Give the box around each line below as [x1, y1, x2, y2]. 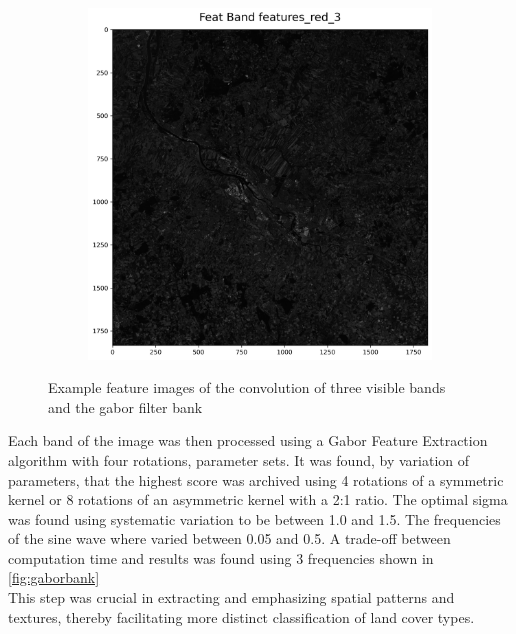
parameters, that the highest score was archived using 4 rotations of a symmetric [8, 469, 504, 490]
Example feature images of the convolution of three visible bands [48, 377, 446, 398]
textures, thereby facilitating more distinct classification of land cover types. [8, 606, 475, 627]
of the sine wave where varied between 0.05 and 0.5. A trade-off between [8, 528, 451, 549]
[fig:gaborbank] [8, 567, 100, 588]
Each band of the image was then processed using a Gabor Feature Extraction [8, 430, 488, 451]
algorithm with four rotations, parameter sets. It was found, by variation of [8, 449, 470, 470]
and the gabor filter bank [48, 396, 203, 417]
